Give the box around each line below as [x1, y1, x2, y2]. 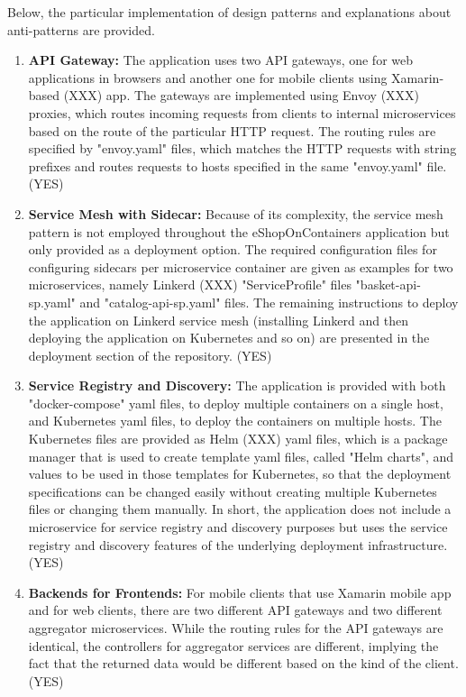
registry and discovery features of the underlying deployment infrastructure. [28, 535, 448, 554]
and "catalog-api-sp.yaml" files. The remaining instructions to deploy [79, 292, 459, 311]
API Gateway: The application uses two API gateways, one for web [28, 50, 414, 69]
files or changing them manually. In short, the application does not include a [28, 500, 452, 518]
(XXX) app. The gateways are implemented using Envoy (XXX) [63, 86, 420, 105]
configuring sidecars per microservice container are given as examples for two [28, 257, 453, 276]
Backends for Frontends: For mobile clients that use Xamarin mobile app [28, 582, 452, 601]
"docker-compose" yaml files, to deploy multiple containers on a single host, [28, 393, 443, 412]
